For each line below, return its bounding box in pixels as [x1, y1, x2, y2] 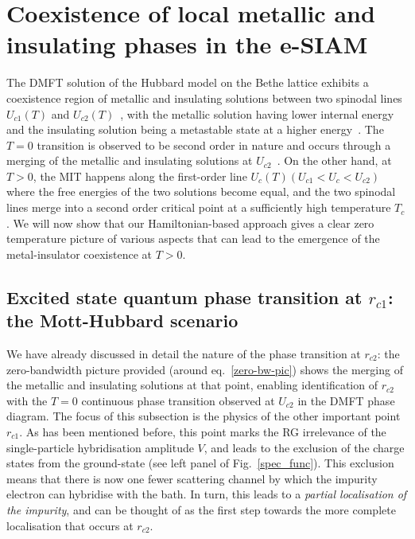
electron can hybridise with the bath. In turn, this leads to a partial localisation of [6, 486, 407, 502]
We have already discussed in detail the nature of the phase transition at [6, 346, 361, 362]
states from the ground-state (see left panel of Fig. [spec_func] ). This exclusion [6, 455, 394, 471]
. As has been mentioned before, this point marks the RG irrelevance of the [19, 424, 386, 439]
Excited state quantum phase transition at [6, 284, 363, 309]
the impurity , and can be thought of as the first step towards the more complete [6, 501, 396, 518]
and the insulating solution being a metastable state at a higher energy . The [6, 121, 384, 138]
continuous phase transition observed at [81, 392, 275, 408]
